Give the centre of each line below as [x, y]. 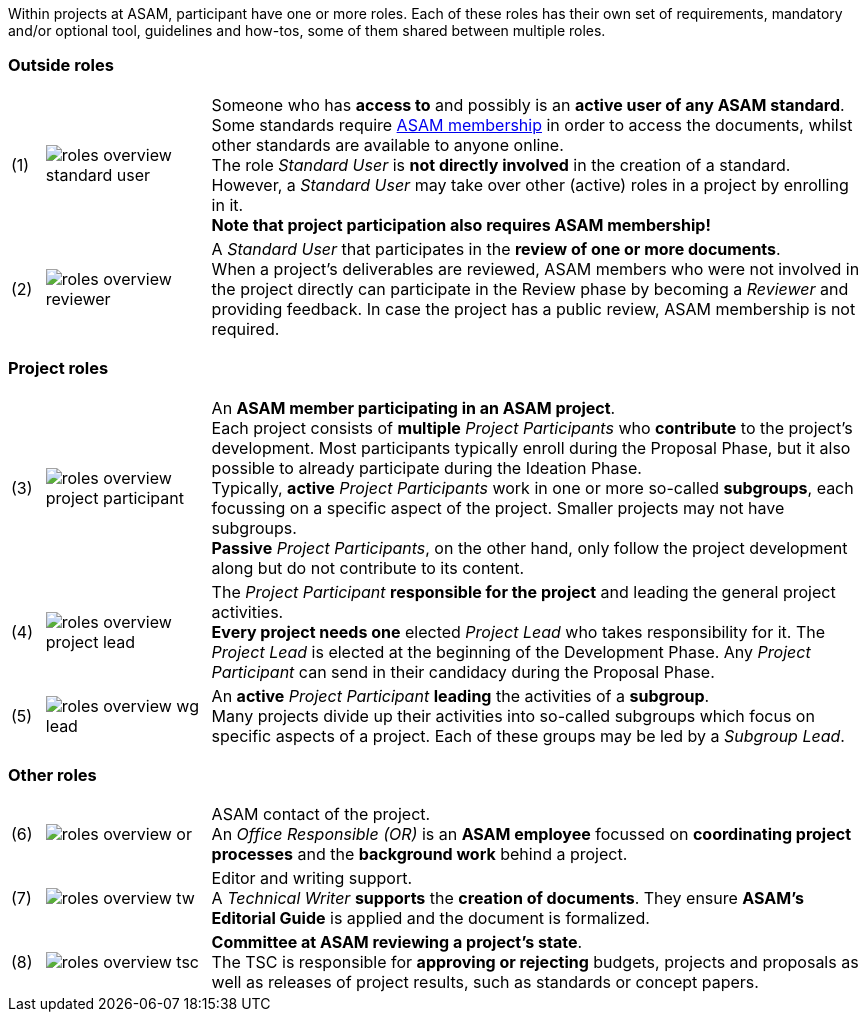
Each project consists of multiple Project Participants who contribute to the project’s [532, 427]
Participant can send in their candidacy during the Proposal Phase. [463, 671]
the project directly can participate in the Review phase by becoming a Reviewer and [530, 288]
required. [245, 328]
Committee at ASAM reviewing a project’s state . [397, 942]
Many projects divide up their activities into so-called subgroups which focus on [513, 715]
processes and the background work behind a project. [419, 854]
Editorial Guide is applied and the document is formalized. [430, 918]
